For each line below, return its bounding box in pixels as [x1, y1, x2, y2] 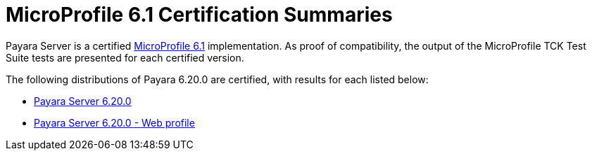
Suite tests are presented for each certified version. [6, 51, 244, 64]
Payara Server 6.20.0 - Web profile [34, 116, 195, 129]
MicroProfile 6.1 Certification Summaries [6, 3, 393, 27]
